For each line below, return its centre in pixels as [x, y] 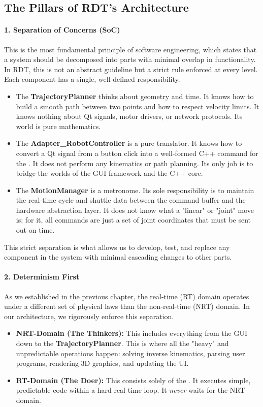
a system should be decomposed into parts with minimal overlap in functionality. [130, 59]
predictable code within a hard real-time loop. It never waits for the [122, 390]
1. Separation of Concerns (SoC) [62, 30]
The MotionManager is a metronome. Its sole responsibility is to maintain [135, 190]
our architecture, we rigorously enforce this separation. [89, 316]
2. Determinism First [42, 277]
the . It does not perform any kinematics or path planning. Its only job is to [135, 163]
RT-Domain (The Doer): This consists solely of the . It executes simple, [133, 380]
